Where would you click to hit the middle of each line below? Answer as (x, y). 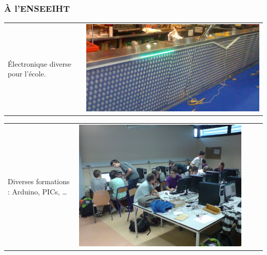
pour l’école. (27, 74)
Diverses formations (39, 181)
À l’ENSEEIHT (37, 8)
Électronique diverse (40, 63)
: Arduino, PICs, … (37, 191)
